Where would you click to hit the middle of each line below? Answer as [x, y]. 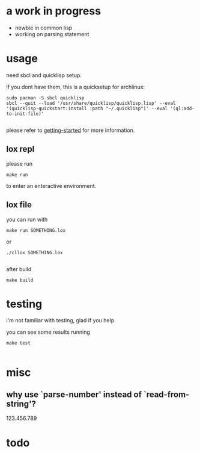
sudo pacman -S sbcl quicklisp [45, 98]
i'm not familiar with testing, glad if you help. [61, 320]
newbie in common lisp [44, 28]
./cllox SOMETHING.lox [35, 252]
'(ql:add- [183, 108]
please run [20, 163]
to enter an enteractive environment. [51, 186]
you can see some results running [48, 332]
